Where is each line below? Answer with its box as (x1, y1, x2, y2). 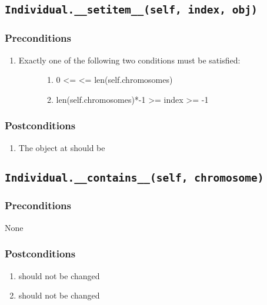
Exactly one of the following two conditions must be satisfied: (18, 53, 241, 66)
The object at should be (18, 141, 105, 153)
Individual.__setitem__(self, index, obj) (5, 4, 258, 16)
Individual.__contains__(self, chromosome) (5, 171, 264, 184)
